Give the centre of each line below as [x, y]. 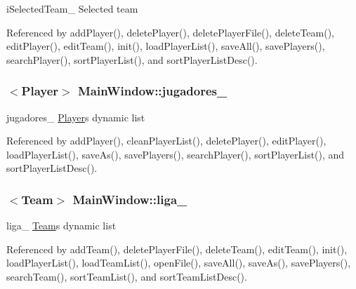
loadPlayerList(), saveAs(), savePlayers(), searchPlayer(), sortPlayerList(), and [176, 154]
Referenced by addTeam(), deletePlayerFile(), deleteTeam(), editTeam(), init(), [177, 249]
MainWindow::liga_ [130, 199]
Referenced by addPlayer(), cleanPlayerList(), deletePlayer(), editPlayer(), [166, 141]
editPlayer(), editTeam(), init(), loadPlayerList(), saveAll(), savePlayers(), [166, 46]
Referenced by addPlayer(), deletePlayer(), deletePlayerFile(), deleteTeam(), [171, 32]
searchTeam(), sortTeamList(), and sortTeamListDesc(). [127, 276]
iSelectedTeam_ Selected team [72, 8]
